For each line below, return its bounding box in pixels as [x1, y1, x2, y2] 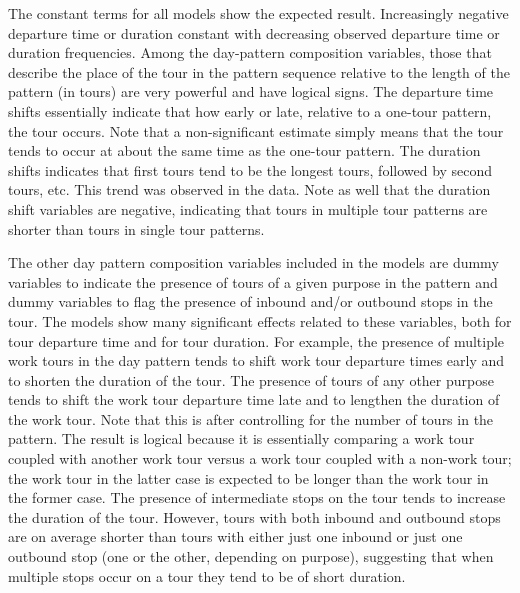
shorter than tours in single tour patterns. [8, 218, 265, 239]
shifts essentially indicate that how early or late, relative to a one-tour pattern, [8, 100, 492, 121]
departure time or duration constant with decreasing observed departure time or [8, 22, 500, 43]
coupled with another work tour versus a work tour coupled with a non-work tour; [8, 448, 512, 469]
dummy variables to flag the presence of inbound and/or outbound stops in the [8, 291, 493, 312]
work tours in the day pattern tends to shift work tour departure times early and [8, 350, 505, 371]
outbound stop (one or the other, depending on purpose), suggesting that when [8, 546, 494, 567]
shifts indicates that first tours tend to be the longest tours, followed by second [8, 159, 493, 180]
